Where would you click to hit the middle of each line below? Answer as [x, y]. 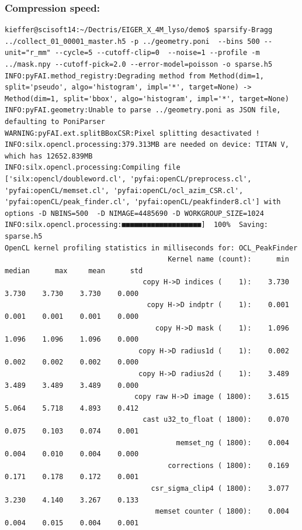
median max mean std [74, 271]
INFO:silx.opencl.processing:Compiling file [93, 168]
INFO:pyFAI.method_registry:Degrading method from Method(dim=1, [134, 76]
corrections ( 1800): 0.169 [228, 465]
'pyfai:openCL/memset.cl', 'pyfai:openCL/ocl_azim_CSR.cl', [124, 190]
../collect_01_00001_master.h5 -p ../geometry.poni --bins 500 [132, 41]
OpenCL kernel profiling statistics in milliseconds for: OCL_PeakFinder [151, 248]
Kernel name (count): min [228, 259]
